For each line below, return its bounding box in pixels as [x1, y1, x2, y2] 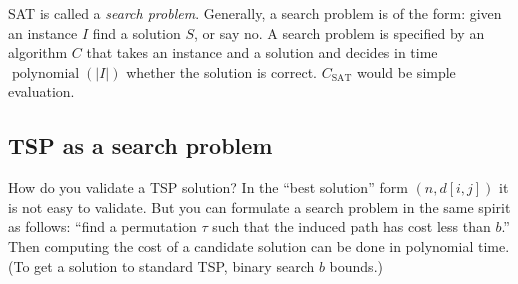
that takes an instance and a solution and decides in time [86, 42, 438, 63]
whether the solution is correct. [126, 61, 317, 82]
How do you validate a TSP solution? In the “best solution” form [8, 177, 408, 198]
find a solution [92, 22, 181, 43]
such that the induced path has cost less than [212, 216, 491, 237]
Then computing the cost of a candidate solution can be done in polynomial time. [8, 235, 510, 256]
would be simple [356, 61, 456, 82]
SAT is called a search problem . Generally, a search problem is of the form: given [8, 3, 502, 23]
